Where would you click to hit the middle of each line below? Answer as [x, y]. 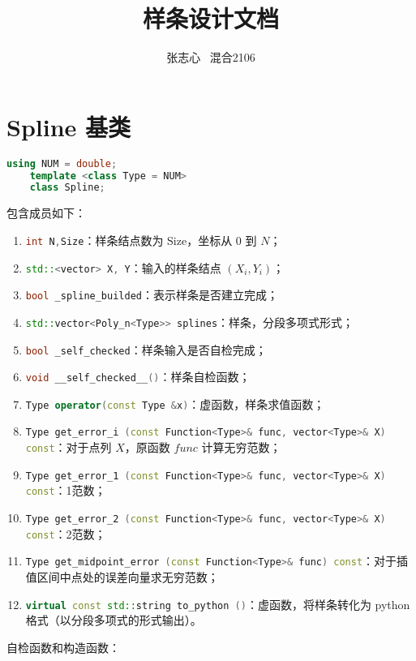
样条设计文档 [210, 18]
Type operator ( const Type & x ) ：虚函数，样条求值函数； [175, 403]
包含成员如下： [46, 213]
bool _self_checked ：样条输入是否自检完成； [146, 349]
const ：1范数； [66, 490]
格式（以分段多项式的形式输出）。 [114, 620]
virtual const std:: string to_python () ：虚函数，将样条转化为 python [218, 604]
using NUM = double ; [62, 163]
